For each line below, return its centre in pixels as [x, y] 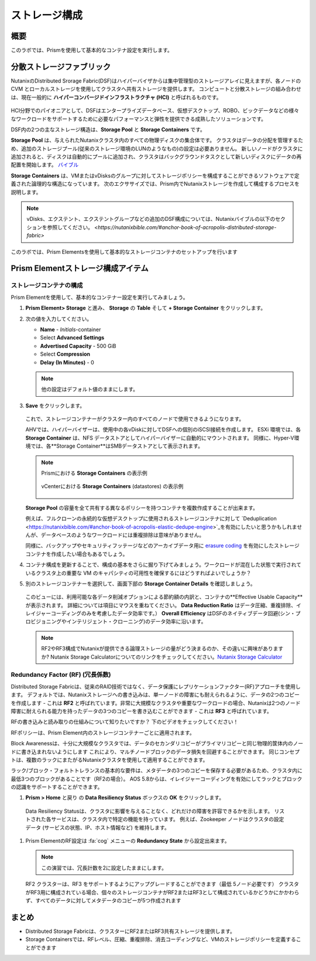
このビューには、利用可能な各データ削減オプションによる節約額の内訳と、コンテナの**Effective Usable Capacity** [164, 597]
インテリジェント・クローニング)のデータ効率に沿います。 [136, 622]
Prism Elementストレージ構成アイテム [80, 269]
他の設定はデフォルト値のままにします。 [90, 389]
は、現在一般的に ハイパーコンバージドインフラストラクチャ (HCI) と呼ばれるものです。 [116, 97]
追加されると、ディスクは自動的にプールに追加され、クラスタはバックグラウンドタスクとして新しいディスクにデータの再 [156, 157]
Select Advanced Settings [72, 338]
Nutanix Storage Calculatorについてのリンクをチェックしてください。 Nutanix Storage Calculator [166, 657]
